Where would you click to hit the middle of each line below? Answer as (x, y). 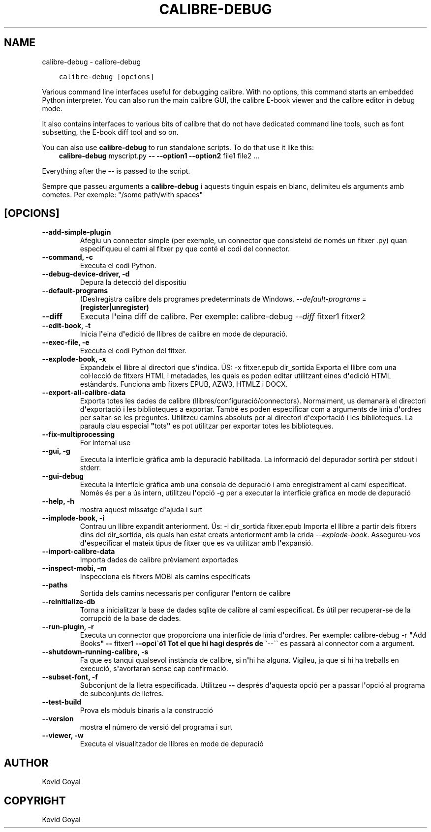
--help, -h (58, 501)
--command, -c (67, 257)
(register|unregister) (114, 308)
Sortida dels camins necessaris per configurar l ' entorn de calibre (185, 593)
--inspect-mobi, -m (74, 568)
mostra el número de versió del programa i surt (156, 727)
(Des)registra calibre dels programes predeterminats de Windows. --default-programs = (223, 299)
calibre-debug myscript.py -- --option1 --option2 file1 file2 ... (159, 155)
